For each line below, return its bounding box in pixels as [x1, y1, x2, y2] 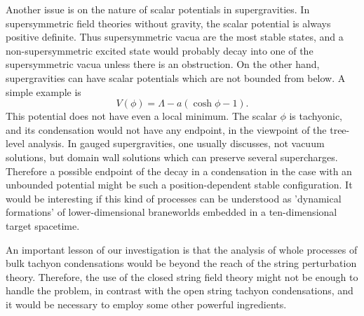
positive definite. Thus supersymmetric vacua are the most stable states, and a [6, 29, 344, 44]
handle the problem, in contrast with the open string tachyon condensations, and [6, 283, 353, 298]
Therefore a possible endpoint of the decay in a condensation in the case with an [6, 163, 352, 178]
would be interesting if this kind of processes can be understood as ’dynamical [6, 191, 342, 205]
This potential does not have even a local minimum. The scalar [6, 109, 277, 123]
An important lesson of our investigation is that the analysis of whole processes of [6, 242, 358, 256]
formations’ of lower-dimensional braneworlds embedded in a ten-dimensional [6, 205, 337, 219]
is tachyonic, [289, 109, 342, 123]
